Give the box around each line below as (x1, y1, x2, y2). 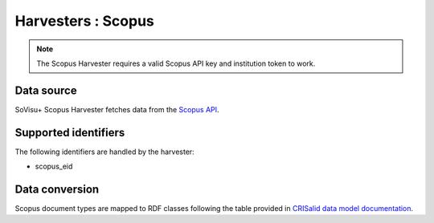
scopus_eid (35, 161, 73, 172)
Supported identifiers (14, 125, 125, 140)
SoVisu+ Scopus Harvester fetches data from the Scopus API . (14, 104, 220, 114)
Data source (14, 83, 77, 97)
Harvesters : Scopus (14, 12, 154, 30)
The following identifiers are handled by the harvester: (14, 147, 194, 156)
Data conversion (14, 182, 100, 196)
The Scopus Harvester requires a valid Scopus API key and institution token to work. (36, 59, 316, 68)
